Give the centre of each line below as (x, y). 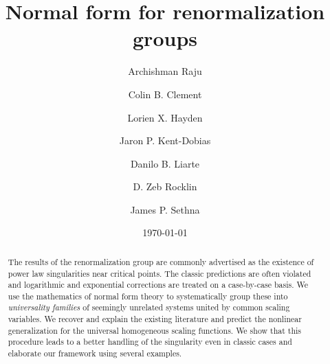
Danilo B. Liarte (165, 163)
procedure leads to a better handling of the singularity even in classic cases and (150, 342)
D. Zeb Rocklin (165, 186)
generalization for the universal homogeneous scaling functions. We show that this (155, 330)
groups (165, 38)
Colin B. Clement (165, 94)
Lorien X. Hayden (165, 117)
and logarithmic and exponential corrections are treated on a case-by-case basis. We (158, 285)
